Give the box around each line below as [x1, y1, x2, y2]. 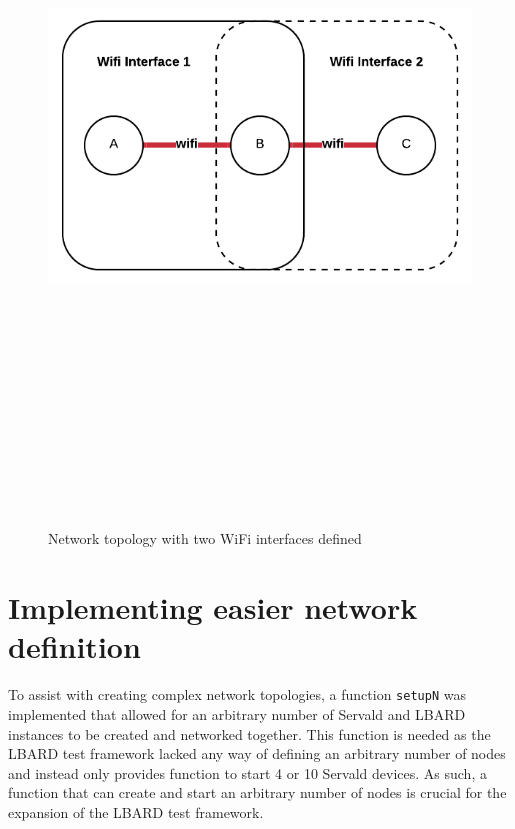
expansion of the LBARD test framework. [8, 802, 264, 823]
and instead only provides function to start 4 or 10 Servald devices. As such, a [8, 762, 487, 783]
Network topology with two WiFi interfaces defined [48, 528, 362, 549]
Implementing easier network [8, 587, 418, 628]
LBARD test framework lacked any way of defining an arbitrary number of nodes [8, 743, 506, 764]
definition [8, 626, 141, 667]
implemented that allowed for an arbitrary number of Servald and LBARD [8, 704, 466, 725]
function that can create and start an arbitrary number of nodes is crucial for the [8, 782, 507, 803]
